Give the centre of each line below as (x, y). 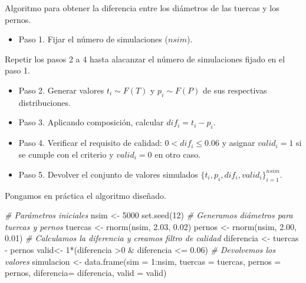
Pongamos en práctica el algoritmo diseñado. (85, 195)
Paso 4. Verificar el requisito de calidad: (90, 143)
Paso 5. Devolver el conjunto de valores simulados (108, 174)
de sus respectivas (235, 90)
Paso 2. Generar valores (61, 90)
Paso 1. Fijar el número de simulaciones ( (93, 39)
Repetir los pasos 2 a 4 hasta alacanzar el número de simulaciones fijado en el (145, 59)
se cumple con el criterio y (66, 154)
